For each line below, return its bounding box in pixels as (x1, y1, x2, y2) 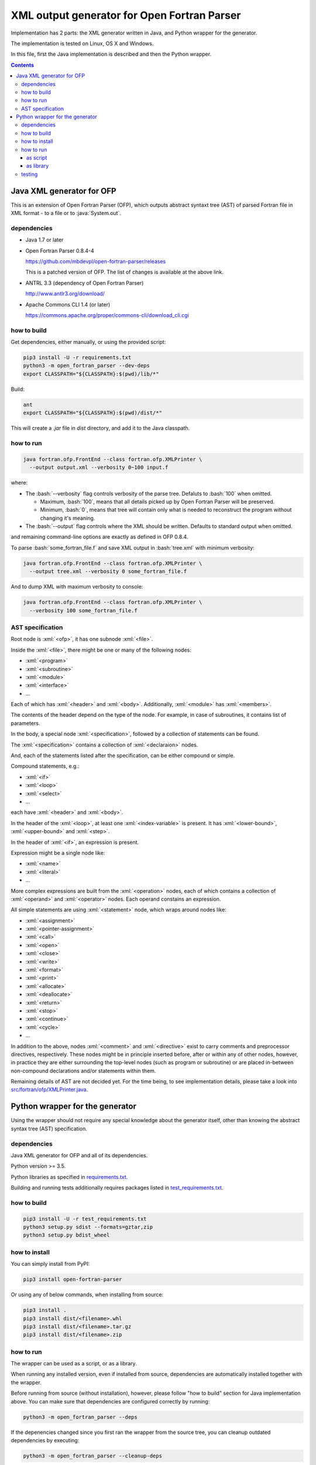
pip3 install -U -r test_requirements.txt (23, 1215, 147, 1222)
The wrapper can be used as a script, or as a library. (11, 1360, 137, 1367)
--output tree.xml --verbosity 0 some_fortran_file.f (29, 568, 187, 575)
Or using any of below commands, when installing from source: (11, 1291, 164, 1298)
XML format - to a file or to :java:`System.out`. (11, 210, 121, 217)
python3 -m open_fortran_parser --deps (23, 1413, 138, 1420)
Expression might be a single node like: (11, 849, 105, 856)
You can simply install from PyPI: (11, 1260, 90, 1268)
